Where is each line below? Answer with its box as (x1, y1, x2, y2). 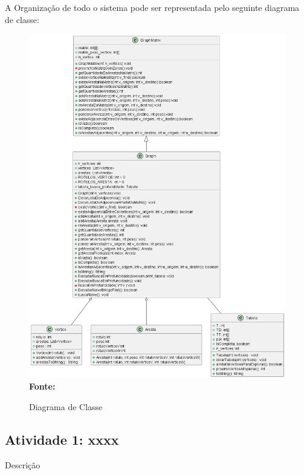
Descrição (5, 458, 40, 471)
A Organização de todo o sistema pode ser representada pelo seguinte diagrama (5, 1, 300, 13)
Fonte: (29, 380, 56, 393)
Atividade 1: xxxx (5, 430, 119, 448)
